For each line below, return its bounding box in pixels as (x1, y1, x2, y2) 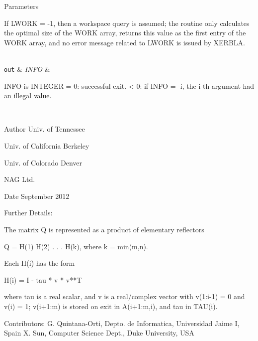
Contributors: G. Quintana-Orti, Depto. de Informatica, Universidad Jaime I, (4, 318, 240, 328)
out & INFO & (4, 63, 50, 74)
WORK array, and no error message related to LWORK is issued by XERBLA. (4, 37, 245, 47)
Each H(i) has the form (4, 258, 75, 268)
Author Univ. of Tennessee (4, 124, 85, 134)
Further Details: (4, 207, 53, 218)
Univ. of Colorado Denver (4, 157, 83, 168)
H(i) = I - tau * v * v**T (4, 274, 82, 285)
